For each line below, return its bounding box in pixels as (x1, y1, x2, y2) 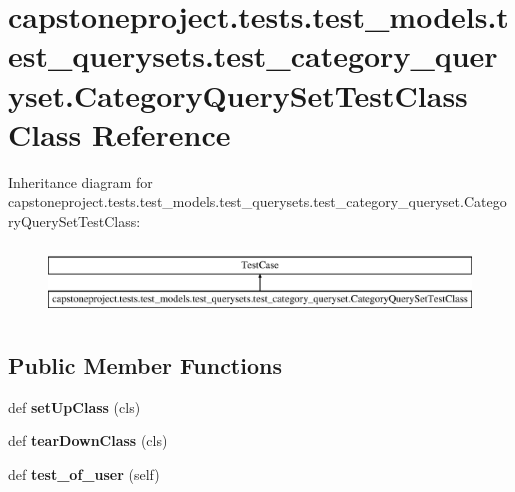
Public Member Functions (8, 350, 282, 381)
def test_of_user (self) (8, 464, 160, 485)
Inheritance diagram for (8, 171, 153, 192)
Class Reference (8, 113, 231, 154)
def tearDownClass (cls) (8, 430, 168, 451)
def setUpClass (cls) (8, 396, 141, 417)
